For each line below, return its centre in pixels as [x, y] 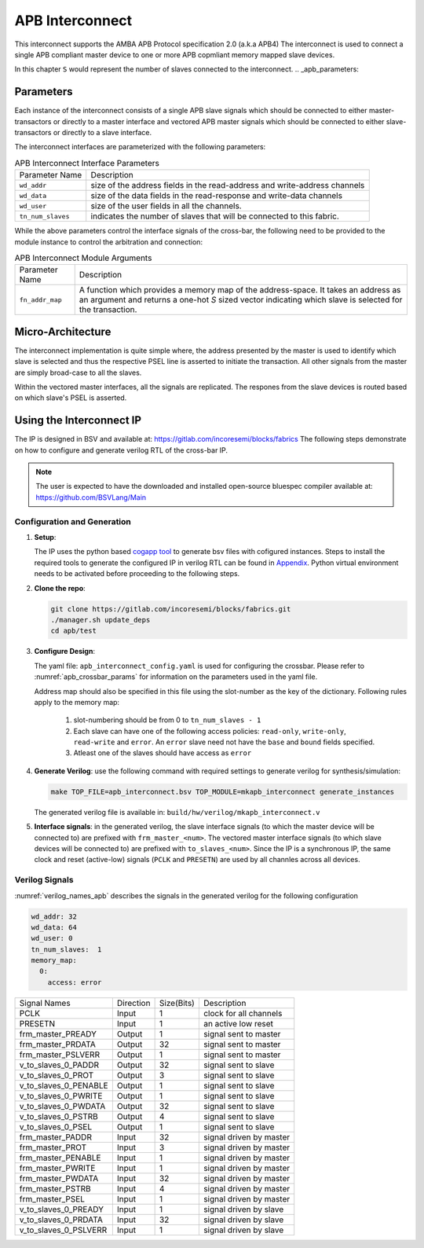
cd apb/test [74, 631]
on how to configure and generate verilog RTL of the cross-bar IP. [121, 450]
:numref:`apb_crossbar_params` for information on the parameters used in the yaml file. [176, 677]
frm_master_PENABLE [60, 1158]
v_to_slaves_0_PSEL [56, 1126]
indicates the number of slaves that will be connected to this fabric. [215, 216]
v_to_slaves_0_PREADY [62, 1209]
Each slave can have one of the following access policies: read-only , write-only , [210, 731]
